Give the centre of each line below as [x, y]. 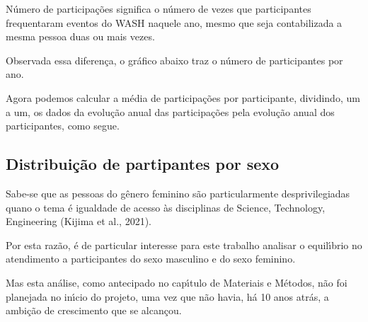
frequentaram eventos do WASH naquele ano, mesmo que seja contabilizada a [174, 22]
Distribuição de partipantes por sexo [143, 164]
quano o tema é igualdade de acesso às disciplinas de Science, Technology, [166, 207]
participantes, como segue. [63, 126]
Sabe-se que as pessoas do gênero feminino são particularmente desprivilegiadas [178, 193]
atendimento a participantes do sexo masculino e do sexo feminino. [151, 259]
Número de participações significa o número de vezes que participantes [159, 8]
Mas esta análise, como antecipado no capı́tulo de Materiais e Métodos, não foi [177, 282]
